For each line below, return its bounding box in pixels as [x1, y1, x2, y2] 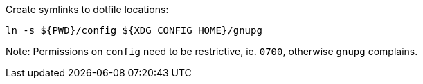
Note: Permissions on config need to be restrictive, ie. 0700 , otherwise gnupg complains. [6, 45, 418, 57]
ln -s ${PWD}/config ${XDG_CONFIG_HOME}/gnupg [6, 25, 262, 36]
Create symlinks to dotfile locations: [6, 3, 169, 15]
